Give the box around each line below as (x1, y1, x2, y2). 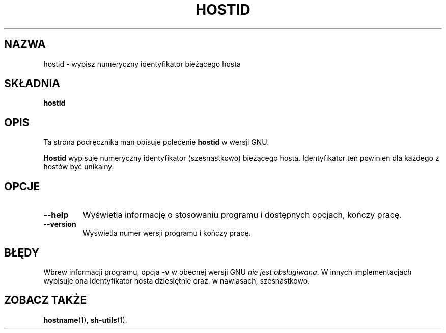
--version (43, 220, 76, 229)
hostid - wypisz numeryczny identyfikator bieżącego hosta (43, 59, 241, 68)
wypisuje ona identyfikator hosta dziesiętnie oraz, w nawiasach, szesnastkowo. (43, 276, 310, 285)
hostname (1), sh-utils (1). (43, 315, 127, 324)
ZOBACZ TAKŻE (4, 294, 87, 307)
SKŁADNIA (4, 77, 60, 90)
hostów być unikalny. (43, 162, 114, 171)
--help (43, 210, 69, 220)
